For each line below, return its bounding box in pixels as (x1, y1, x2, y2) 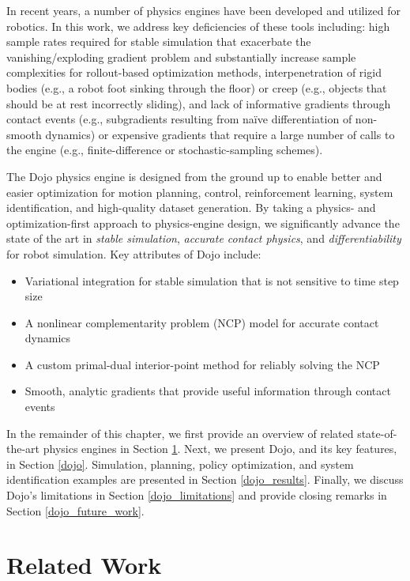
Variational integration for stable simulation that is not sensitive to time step (24, 272, 399, 289)
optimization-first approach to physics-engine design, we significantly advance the (6, 214, 400, 231)
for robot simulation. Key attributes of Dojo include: (6, 245, 261, 262)
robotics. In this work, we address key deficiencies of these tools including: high (6, 17, 390, 34)
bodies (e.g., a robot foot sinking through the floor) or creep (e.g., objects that (6, 79, 387, 96)
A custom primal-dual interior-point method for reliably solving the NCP (24, 356, 380, 372)
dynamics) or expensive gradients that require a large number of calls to (45, 126, 395, 142)
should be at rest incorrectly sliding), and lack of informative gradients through (6, 95, 391, 111)
